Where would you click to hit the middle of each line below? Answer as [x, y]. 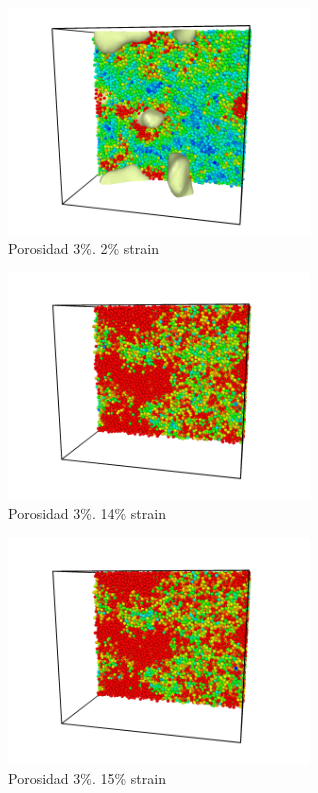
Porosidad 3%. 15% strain [87, 778]
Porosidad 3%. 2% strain [83, 248]
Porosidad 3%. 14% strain [87, 513]
